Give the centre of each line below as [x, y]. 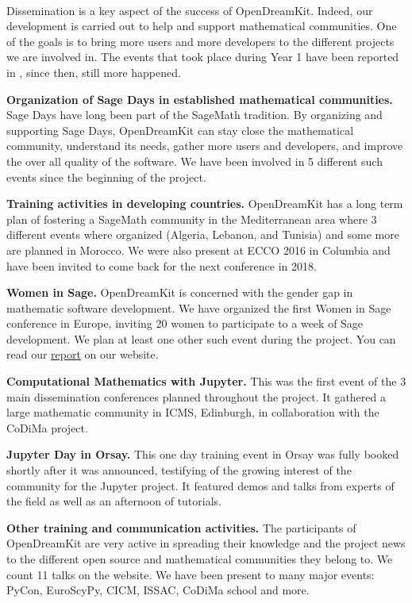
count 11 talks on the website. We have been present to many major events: [191, 574]
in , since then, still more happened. [94, 72]
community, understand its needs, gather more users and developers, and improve [205, 146]
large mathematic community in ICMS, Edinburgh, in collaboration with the [193, 412]
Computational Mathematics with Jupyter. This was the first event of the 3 [206, 381]
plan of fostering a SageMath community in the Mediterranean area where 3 [192, 219]
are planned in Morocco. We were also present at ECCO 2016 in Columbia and [198, 250]
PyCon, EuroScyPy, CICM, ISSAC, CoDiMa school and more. [158, 590]
